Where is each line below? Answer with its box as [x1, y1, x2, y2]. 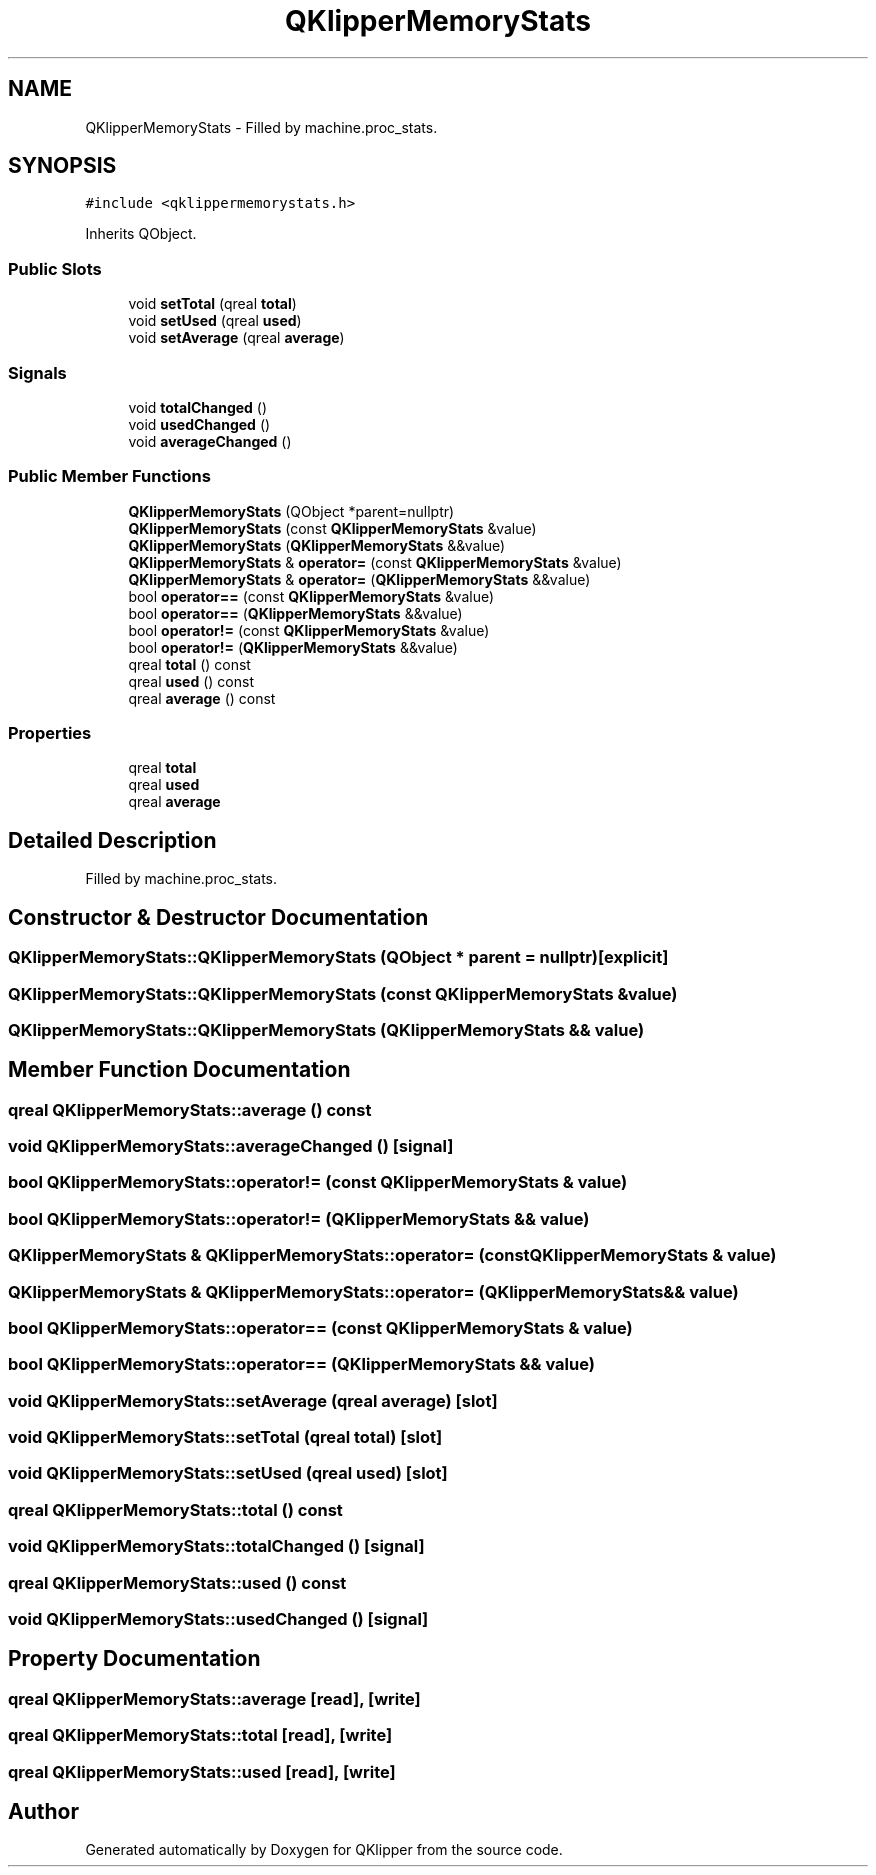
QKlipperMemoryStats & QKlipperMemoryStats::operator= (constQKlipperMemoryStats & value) [8, 1245, 777, 1266]
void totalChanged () [128, 398, 268, 416]
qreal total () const [128, 655, 251, 673]
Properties [8, 723, 92, 744]
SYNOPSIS [8, 153, 117, 179]
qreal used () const [128, 672, 254, 690]
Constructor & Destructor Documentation [8, 904, 429, 930]
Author [8, 1798, 79, 1824]
